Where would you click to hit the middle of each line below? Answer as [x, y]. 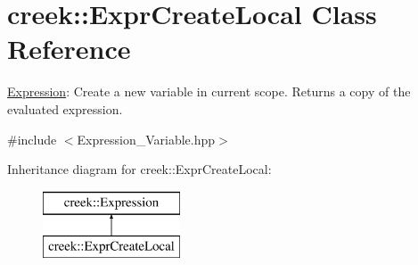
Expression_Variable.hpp [146, 139]
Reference [69, 49]
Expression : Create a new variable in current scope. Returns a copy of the [209, 91]
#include [32, 139]
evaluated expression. [65, 108]
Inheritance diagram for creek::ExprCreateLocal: [139, 169]
